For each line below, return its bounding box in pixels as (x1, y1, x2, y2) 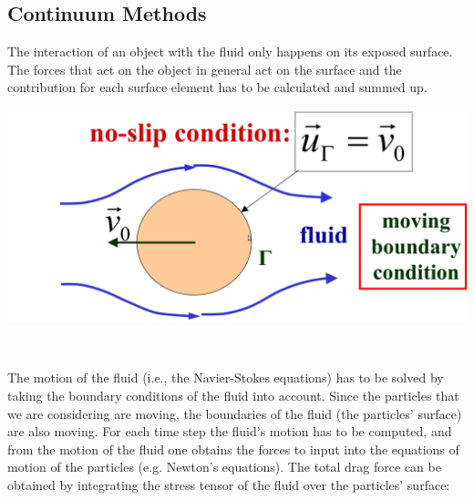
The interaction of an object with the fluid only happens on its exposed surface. (7, 42, 453, 61)
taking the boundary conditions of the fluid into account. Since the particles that (7, 386, 459, 405)
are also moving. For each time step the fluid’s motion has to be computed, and (7, 422, 452, 441)
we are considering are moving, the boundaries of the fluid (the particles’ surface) (7, 403, 462, 423)
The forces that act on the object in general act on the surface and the (7, 59, 402, 78)
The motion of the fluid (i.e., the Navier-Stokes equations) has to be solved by (7, 368, 444, 387)
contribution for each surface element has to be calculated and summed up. (7, 77, 428, 97)
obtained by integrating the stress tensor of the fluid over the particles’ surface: (7, 475, 450, 495)
